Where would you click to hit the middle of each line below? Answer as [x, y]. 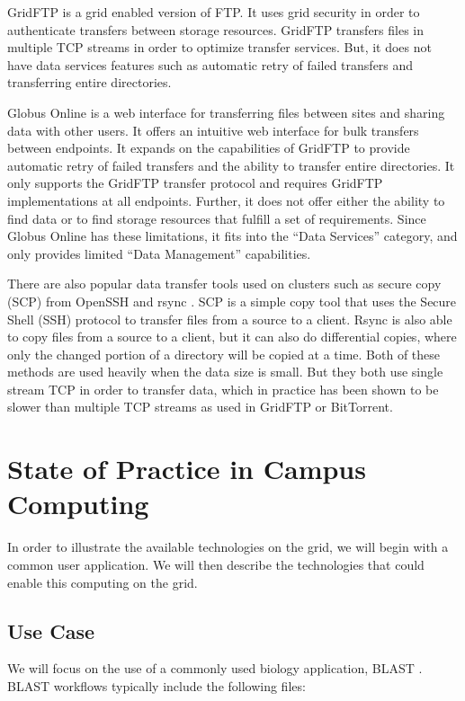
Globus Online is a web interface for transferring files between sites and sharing [226, 112]
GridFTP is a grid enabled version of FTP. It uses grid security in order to [214, 12]
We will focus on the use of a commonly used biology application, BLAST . [215, 668]
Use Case [51, 630]
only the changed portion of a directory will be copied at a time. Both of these [224, 354]
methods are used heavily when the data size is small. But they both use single [225, 372]
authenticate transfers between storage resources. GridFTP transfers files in [216, 29]
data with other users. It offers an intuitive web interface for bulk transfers [213, 130]
